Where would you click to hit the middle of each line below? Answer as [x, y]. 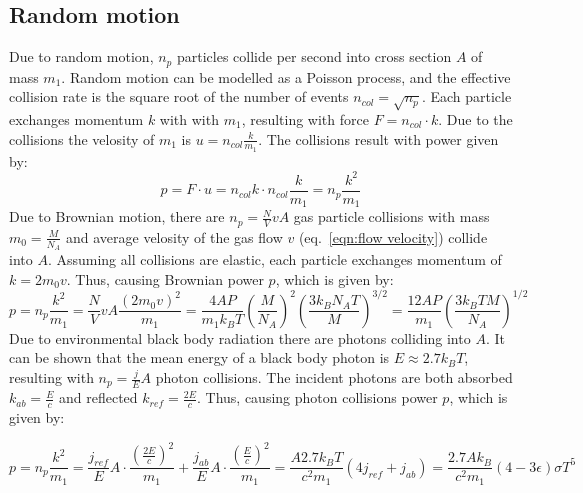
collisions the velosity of [82, 138]
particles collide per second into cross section [314, 56]
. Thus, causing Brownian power [165, 278]
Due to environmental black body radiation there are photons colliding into [240, 337]
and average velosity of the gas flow [174, 236]
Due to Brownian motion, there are [117, 216]
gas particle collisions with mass [391, 216]
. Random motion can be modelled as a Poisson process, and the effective [286, 76]
